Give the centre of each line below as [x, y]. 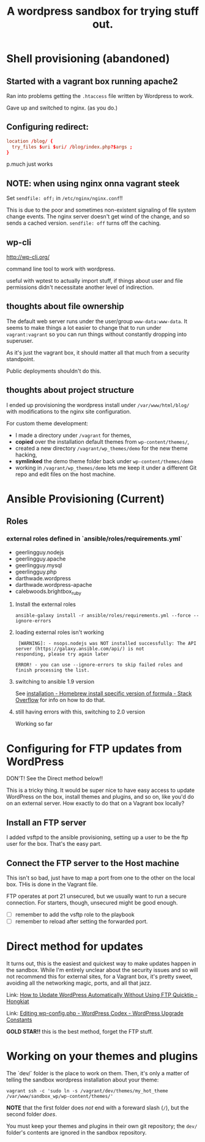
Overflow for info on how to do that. [60, 700]
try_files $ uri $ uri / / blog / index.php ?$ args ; [72, 147]
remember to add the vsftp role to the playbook [75, 914]
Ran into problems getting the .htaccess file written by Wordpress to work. [100, 96]
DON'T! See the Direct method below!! [54, 778]
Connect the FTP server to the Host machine [93, 863]
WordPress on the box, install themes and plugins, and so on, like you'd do [100, 797]
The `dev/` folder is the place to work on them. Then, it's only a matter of [98, 1073]
